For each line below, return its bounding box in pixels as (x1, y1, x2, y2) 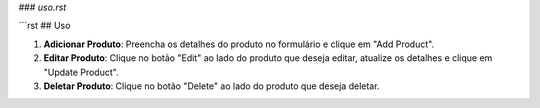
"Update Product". (43, 66, 119, 78)
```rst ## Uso (18, 20, 71, 32)
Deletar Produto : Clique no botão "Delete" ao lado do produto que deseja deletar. (43, 80, 380, 92)
